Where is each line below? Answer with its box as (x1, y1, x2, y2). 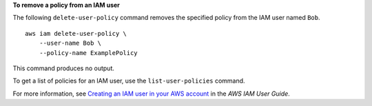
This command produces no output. (12, 64, 115, 72)
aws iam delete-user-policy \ (25, 30, 127, 37)
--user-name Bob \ (39, 39, 102, 47)
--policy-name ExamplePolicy (39, 49, 138, 56)
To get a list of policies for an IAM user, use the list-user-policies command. (12, 76, 245, 85)
